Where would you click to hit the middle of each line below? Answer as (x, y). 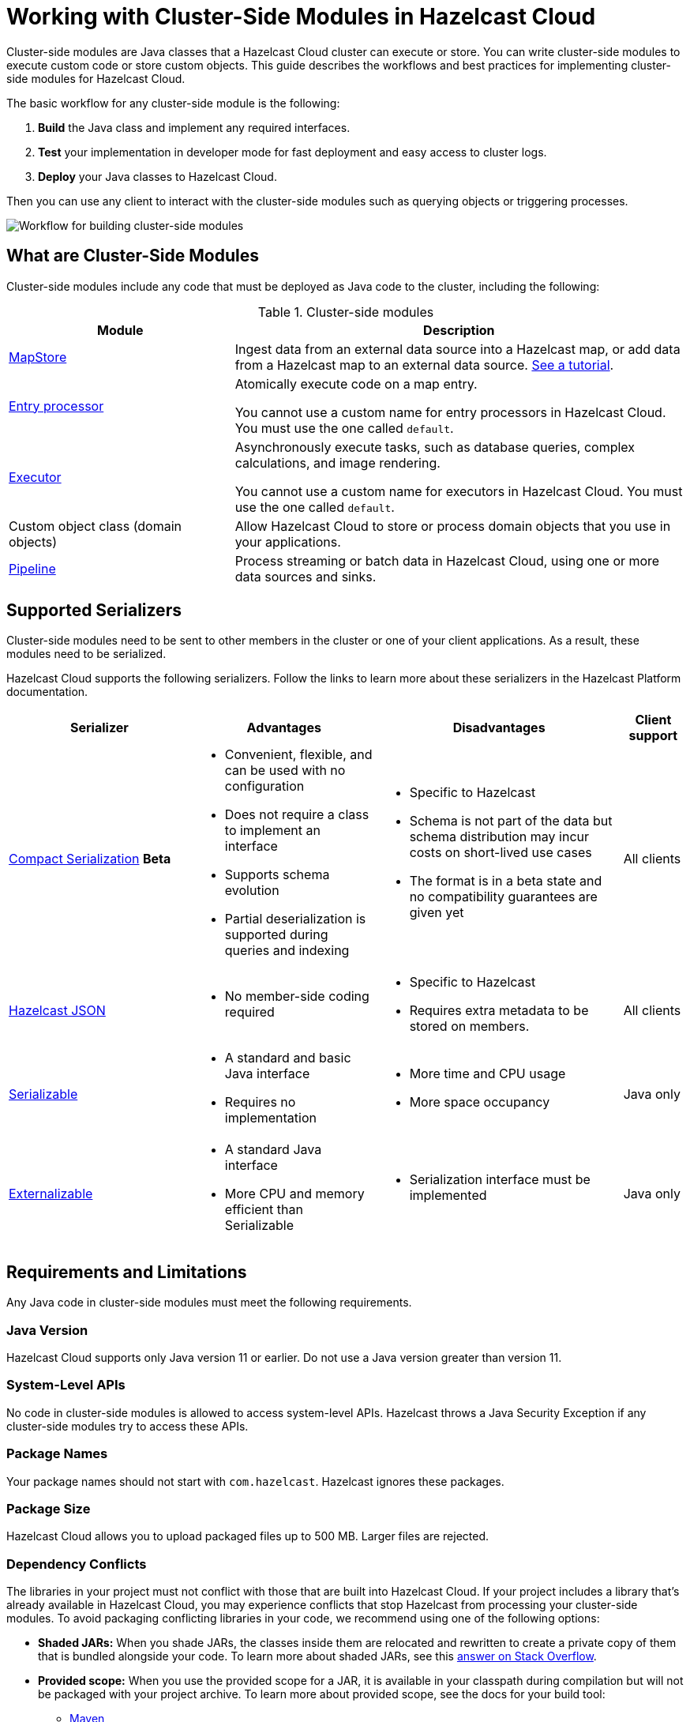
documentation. (47, 692)
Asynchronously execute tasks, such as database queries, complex (435, 447)
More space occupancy (480, 1102)
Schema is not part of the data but (511, 821)
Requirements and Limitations (127, 1272)
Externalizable (51, 1194)
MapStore (38, 357)
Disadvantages (499, 728)
